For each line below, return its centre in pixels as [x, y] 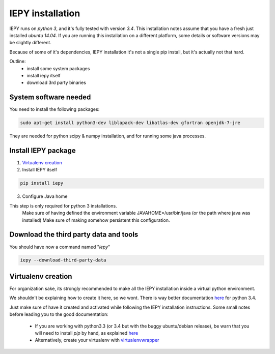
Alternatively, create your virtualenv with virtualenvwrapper [97, 340]
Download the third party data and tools [74, 235]
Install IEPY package [43, 150]
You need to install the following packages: [54, 109]
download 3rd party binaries [57, 83]
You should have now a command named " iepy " [60, 247]
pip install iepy [42, 183]
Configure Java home [45, 196]
